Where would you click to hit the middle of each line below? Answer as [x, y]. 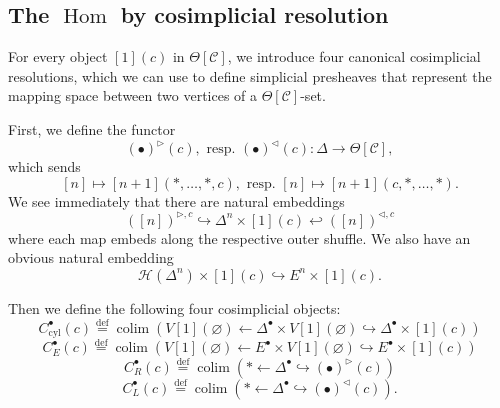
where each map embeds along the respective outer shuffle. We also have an [239, 237]
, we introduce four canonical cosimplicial [354, 56]
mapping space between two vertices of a [133, 95]
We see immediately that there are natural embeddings [176, 200]
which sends [44, 166]
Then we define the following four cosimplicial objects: [174, 307]
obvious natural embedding [91, 257]
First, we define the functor [92, 128]
